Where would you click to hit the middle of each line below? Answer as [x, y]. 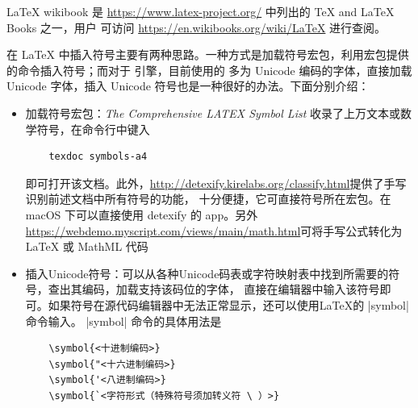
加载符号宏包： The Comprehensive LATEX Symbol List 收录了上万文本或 [213, 112]
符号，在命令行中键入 [93, 129]
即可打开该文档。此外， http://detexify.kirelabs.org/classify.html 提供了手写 [216, 183]
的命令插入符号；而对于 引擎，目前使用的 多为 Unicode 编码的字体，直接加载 [209, 70]
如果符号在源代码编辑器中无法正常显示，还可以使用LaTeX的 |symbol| [228, 304]
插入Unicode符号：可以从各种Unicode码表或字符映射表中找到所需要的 [207, 273]
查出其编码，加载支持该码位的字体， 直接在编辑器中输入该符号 [214, 289]
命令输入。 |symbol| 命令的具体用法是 [123, 321]
